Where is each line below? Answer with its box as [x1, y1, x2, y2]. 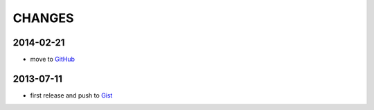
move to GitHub [30, 55, 75, 64]
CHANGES [12, 10, 74, 26]
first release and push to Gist [30, 91, 113, 100]
